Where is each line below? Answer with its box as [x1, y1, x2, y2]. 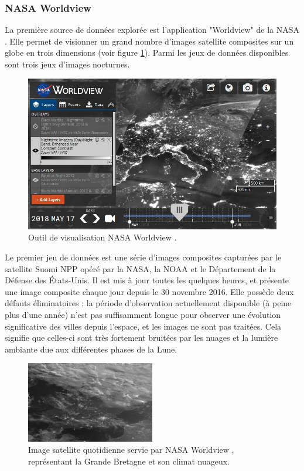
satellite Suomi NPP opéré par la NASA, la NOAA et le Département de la [5, 262, 276, 275]
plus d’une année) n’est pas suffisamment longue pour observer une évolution [5, 308, 281, 320]
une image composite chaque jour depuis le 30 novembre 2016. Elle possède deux [5, 285, 294, 297]
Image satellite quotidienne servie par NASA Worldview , [28, 443, 234, 456]
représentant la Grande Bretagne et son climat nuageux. [28, 455, 230, 467]
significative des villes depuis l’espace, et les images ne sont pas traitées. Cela [5, 320, 282, 332]
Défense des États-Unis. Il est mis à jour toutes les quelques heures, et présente [5, 274, 289, 286]
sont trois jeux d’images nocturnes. [5, 58, 130, 70]
